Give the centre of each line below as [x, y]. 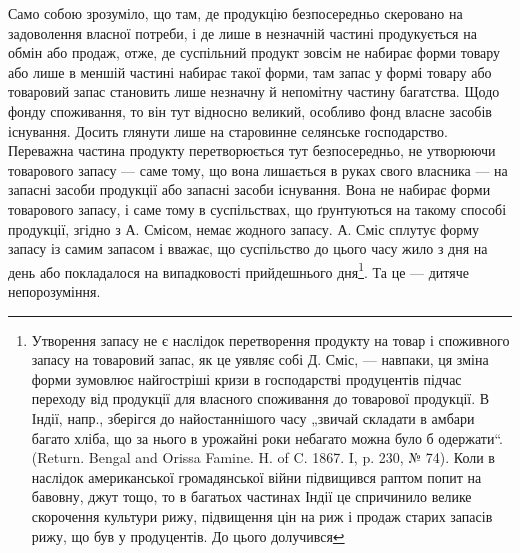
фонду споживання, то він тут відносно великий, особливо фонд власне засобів [250, 110]
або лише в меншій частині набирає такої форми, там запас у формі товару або [250, 71]
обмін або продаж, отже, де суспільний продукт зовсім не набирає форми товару [254, 52]
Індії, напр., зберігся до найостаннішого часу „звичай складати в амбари [253, 417]
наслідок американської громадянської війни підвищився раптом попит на [256, 476]
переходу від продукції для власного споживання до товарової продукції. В [260, 398]
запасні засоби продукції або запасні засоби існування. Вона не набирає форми [249, 189]
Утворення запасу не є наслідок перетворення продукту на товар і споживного [270, 339]
